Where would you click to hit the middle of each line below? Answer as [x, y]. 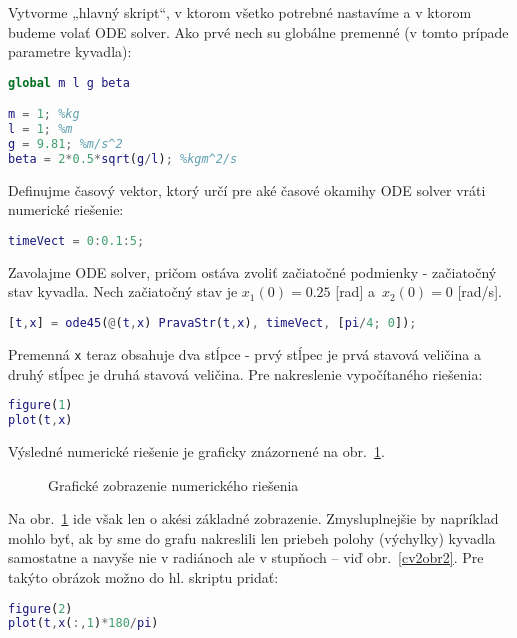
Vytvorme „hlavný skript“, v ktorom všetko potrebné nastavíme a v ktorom [240, 12]
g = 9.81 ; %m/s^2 [65, 144]
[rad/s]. [479, 291]
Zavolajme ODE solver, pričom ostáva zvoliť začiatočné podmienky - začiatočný [252, 271]
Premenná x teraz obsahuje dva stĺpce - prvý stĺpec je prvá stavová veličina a [244, 353]
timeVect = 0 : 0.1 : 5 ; [76, 241]
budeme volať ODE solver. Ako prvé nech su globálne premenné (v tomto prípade [258, 31]
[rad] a [355, 291]
